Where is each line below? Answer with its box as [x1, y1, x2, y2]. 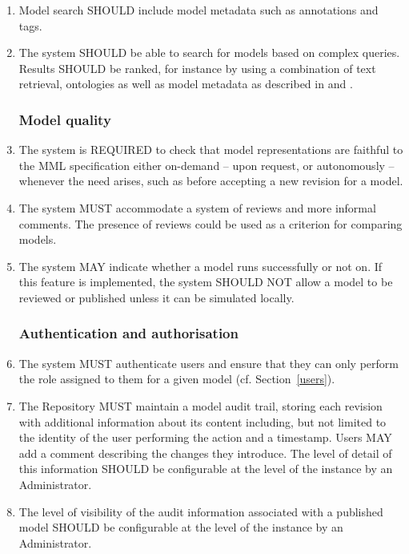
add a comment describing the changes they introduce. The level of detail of [18, 444, 392, 461]
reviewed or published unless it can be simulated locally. [18, 289, 295, 305]
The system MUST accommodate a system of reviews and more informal [18, 199, 376, 216]
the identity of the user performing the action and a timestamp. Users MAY [18, 429, 392, 446]
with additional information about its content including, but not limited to [18, 413, 387, 430]
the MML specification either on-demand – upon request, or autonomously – [18, 156, 395, 173]
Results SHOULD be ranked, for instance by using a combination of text [18, 59, 376, 76]
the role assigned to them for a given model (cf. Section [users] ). [18, 370, 335, 387]
